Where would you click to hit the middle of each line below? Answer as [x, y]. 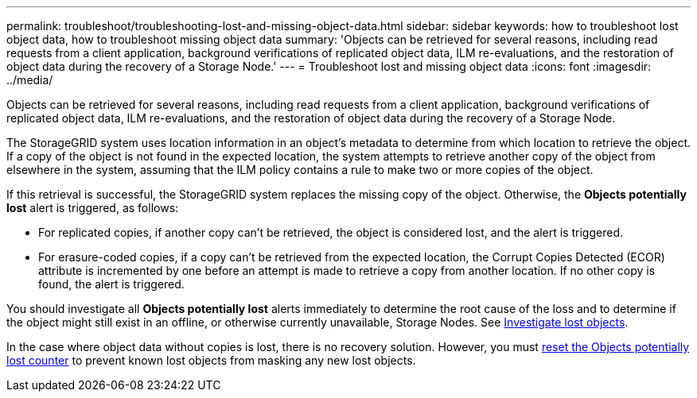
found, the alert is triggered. [111, 284]
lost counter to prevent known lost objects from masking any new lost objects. [211, 360]
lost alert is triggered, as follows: [93, 208]
